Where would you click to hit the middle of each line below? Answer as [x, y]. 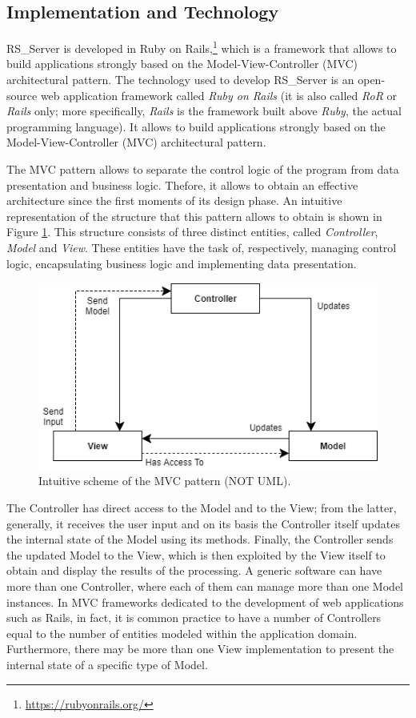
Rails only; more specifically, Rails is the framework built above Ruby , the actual [204, 111]
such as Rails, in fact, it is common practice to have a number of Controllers [194, 618]
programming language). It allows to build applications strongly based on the [196, 126]
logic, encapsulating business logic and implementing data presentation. [182, 263]
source [22, 95]
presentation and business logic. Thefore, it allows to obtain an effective [182, 185]
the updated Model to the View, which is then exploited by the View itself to [196, 554]
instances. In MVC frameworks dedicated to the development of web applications [205, 602]
